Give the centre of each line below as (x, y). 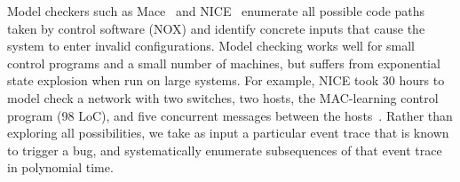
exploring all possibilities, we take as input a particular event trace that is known (228, 133)
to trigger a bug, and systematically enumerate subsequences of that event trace (225, 150)
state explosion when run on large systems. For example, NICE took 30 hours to (226, 80)
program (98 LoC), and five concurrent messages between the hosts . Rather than (230, 115)
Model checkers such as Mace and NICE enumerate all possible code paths (216, 11)
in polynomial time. (60, 167)
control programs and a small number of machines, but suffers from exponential (224, 63)
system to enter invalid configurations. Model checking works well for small (211, 46)
